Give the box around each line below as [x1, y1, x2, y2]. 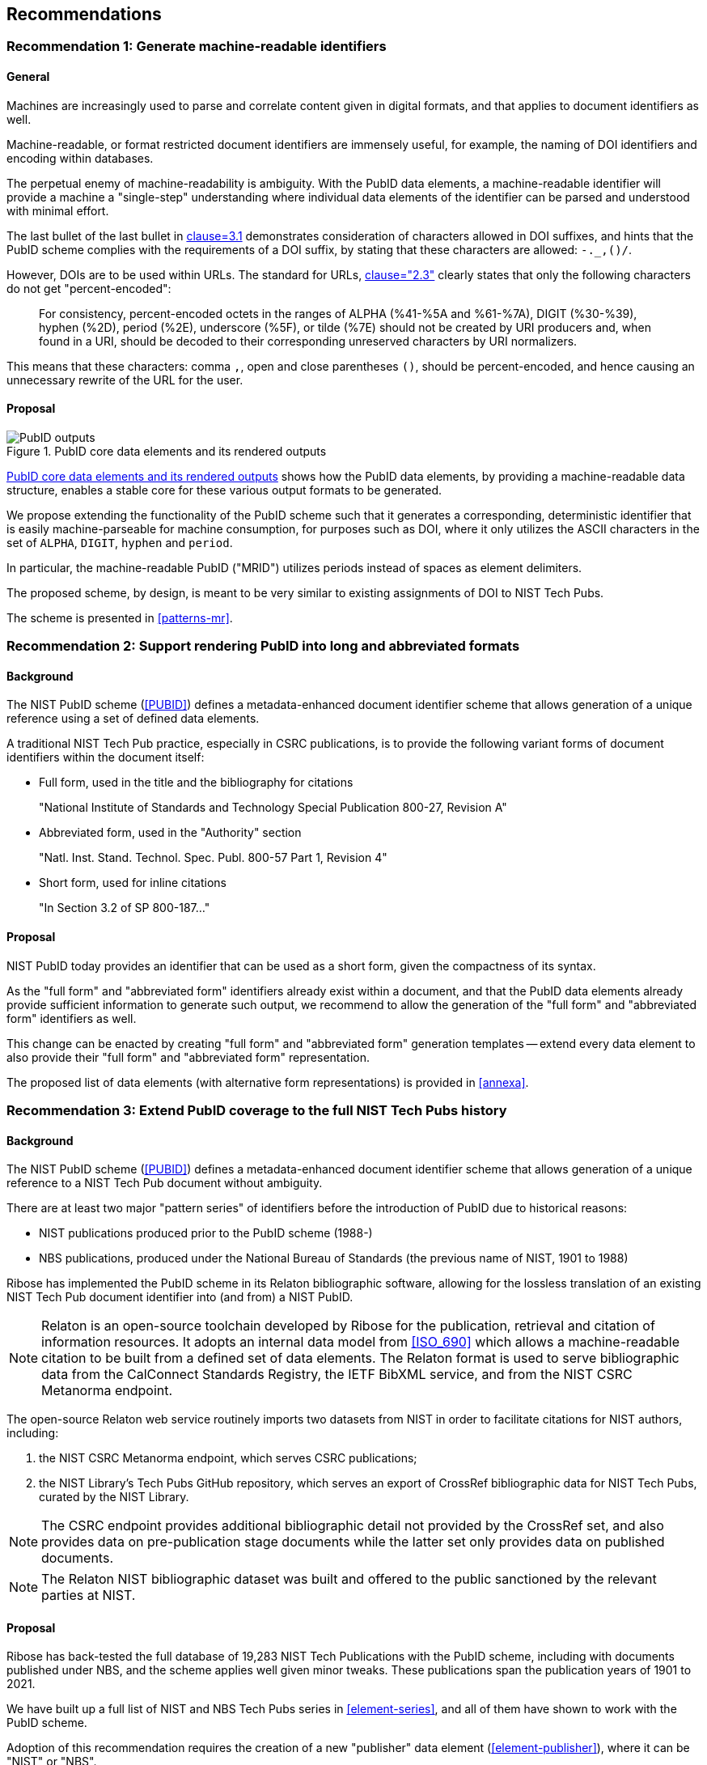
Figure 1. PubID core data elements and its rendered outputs [6, 443, 327, 458]
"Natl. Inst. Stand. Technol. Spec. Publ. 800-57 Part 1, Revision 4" [39, 851, 387, 865]
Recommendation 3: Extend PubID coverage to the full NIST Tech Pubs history [6, 1102, 507, 1119]
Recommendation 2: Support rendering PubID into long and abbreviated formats [6, 638, 520, 655]
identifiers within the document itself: [6, 750, 205, 765]
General [6, 70, 50, 84]
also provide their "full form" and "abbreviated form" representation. [6, 1050, 370, 1064]
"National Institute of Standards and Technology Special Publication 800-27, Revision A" [39, 800, 507, 815]
